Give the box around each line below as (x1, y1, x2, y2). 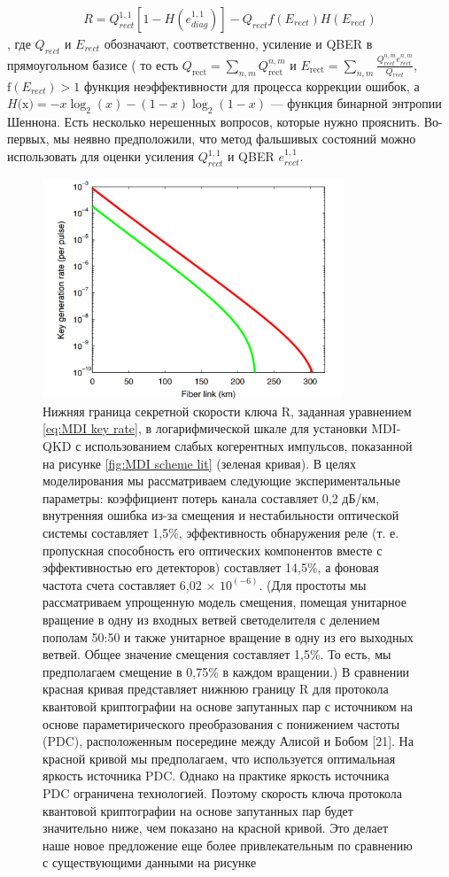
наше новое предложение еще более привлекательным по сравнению (43, 835, 413, 854)
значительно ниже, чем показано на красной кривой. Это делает (43, 819, 389, 837)
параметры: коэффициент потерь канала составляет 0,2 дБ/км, (43, 488, 380, 507)
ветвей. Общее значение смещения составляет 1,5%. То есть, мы (43, 645, 391, 664)
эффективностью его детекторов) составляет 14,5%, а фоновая (43, 558, 379, 577)
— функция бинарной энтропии (270, 94, 442, 113)
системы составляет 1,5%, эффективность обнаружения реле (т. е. (43, 524, 399, 542)
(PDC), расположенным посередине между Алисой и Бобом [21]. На (43, 732, 414, 750)
